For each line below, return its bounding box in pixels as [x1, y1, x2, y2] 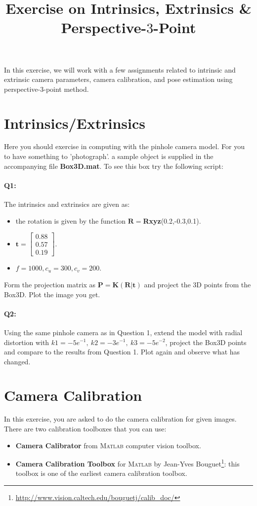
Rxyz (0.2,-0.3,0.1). [143, 215, 201, 226]
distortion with [4, 337, 49, 347]
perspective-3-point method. [4, 83, 89, 94]
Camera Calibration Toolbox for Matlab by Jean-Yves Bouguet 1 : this [15, 457, 240, 468]
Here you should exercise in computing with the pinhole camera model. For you [4, 141, 245, 152]
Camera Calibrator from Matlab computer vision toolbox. [15, 440, 201, 450]
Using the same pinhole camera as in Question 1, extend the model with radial [4, 327, 243, 337]
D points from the [196, 279, 251, 289]
